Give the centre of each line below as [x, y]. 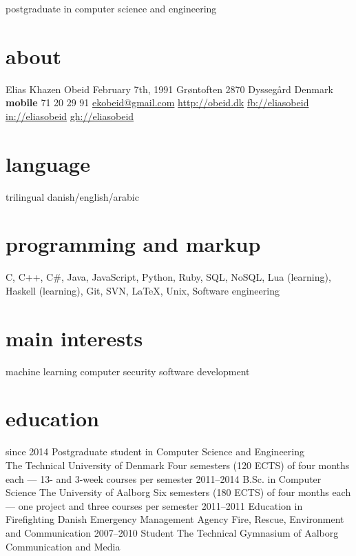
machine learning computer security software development [128, 371]
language [48, 163]
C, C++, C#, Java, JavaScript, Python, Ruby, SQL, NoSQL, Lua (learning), [168, 277]
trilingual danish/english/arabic [72, 196]
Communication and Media [63, 546]
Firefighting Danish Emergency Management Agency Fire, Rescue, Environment [175, 519]
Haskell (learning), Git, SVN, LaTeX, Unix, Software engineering [143, 290]
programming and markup [133, 244]
